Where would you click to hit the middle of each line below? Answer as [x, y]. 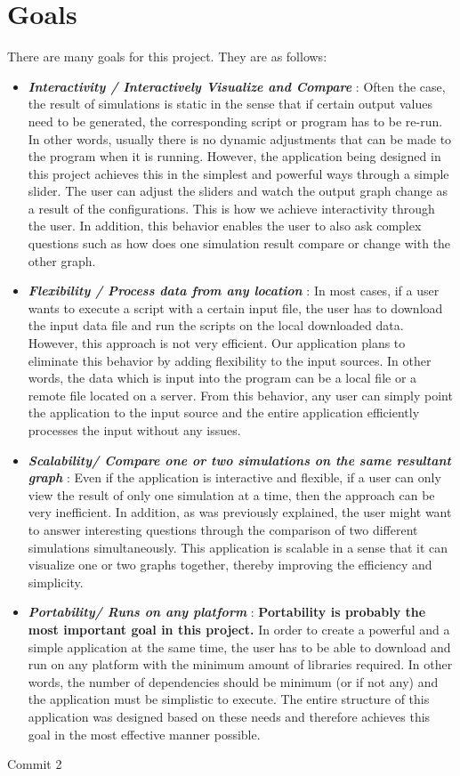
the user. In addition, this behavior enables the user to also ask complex [225, 226]
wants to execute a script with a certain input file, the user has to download [235, 307]
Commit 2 [35, 764]
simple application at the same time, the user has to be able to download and [239, 647]
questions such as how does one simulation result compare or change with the [239, 243]
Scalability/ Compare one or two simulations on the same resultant [239, 460]
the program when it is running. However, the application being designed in [234, 156]
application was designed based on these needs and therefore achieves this [229, 716]
